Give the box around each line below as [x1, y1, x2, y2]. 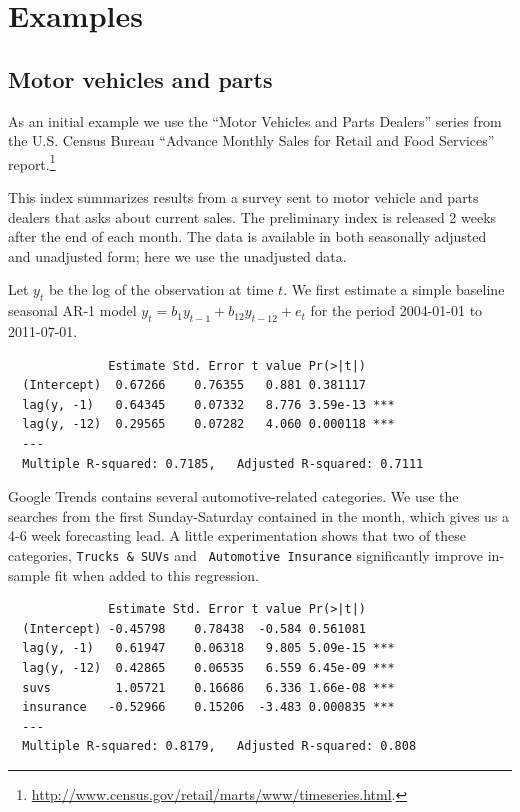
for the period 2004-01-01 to [310, 300, 483, 321]
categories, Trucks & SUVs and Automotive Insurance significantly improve [8, 544, 484, 565]
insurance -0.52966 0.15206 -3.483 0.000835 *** [22, 700, 395, 715]
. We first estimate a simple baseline [283, 279, 505, 300]
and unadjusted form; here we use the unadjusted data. [8, 245, 347, 266]
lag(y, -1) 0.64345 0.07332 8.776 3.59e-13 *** [22, 397, 395, 412]
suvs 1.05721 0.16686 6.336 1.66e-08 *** [22, 680, 395, 695]
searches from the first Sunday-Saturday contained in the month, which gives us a [8, 505, 510, 526]
